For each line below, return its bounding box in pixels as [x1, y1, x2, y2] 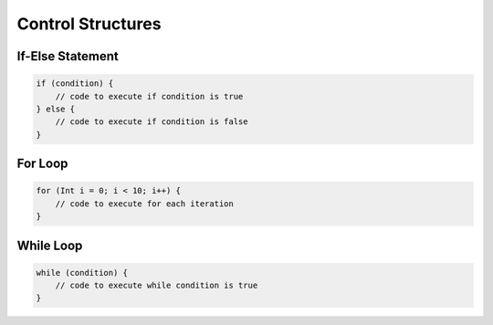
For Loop [16, 156, 68, 172]
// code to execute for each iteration [55, 198, 235, 209]
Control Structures [16, 14, 162, 34]
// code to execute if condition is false [55, 117, 248, 127]
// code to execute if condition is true [55, 91, 244, 101]
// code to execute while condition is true [55, 280, 258, 291]
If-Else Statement [16, 48, 119, 64]
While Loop [16, 237, 83, 253]
